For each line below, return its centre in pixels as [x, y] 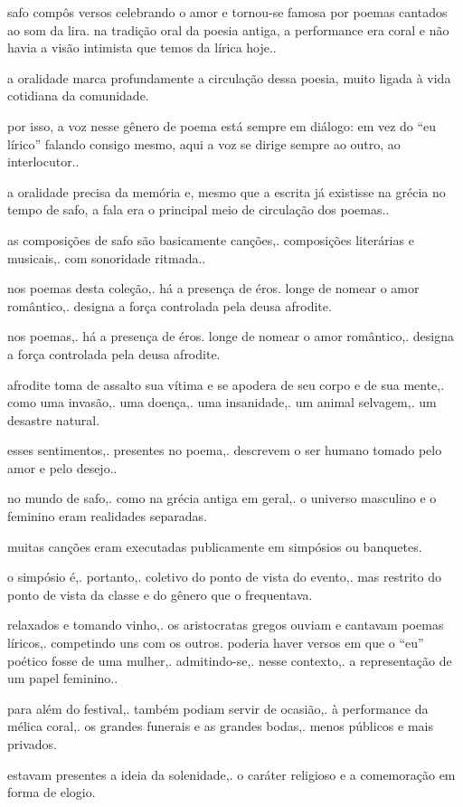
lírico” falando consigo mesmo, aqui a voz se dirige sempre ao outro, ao [204, 143]
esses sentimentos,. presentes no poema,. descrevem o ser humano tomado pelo [225, 450]
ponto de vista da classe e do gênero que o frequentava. [160, 594]
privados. [32, 744]
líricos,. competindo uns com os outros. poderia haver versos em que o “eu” [216, 643]
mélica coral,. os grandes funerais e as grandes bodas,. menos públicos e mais [220, 726]
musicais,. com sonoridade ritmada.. [107, 257]
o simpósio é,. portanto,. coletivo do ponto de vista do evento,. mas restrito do [224, 577]
